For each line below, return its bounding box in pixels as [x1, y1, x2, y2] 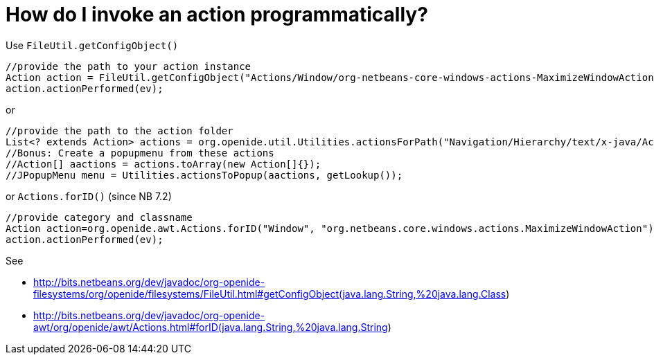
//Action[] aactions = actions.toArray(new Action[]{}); [6, 158, 321, 170]
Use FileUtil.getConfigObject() [6, 39, 179, 51]
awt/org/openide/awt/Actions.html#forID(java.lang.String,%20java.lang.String [33, 321, 388, 333]
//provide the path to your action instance [6, 60, 251, 72]
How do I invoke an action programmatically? [6, 3, 428, 26]
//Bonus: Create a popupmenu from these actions [6, 147, 274, 159]
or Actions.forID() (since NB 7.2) [6, 190, 172, 202]
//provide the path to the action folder [6, 125, 233, 136]
